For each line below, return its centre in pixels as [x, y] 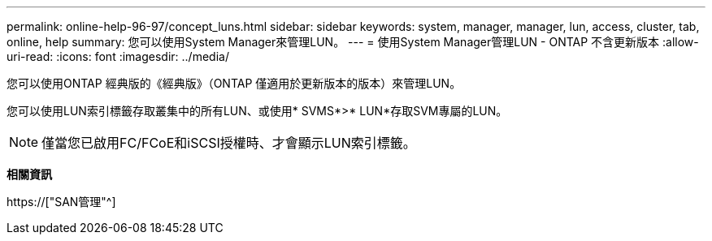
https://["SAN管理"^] [61, 202]
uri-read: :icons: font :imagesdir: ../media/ [118, 56]
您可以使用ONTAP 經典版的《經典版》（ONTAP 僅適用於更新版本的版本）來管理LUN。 [234, 83]
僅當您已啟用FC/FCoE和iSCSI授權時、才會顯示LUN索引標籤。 [229, 143]
